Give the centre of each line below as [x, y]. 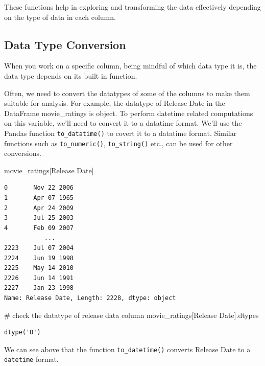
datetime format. [31, 359]
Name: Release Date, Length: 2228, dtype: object [90, 298]
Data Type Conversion [65, 44]
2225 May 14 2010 [39, 268]
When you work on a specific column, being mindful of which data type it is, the [130, 66]
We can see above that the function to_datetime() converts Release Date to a [127, 349]
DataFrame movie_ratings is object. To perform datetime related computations [129, 113]
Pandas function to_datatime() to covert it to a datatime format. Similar [121, 133]
